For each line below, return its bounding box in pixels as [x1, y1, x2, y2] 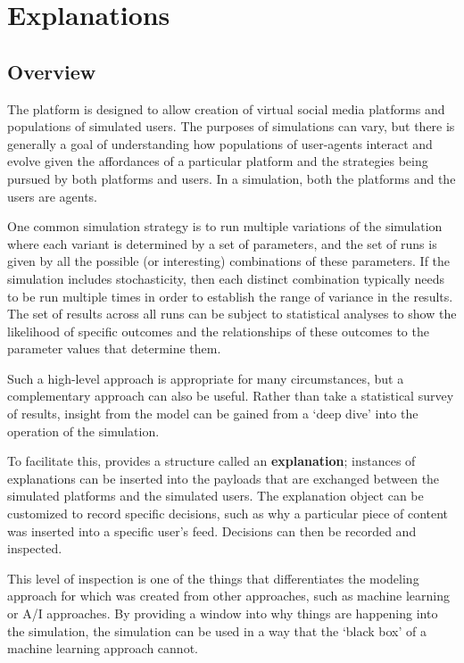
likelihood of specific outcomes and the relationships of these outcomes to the [7, 321, 429, 340]
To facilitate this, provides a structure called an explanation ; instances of [7, 452, 416, 470]
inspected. [7, 539, 62, 558]
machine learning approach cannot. [7, 639, 198, 658]
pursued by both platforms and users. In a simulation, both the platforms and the [7, 169, 456, 187]
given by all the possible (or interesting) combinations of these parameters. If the [7, 252, 451, 270]
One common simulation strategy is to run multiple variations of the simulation [7, 217, 443, 236]
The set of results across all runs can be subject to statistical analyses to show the [7, 304, 457, 323]
